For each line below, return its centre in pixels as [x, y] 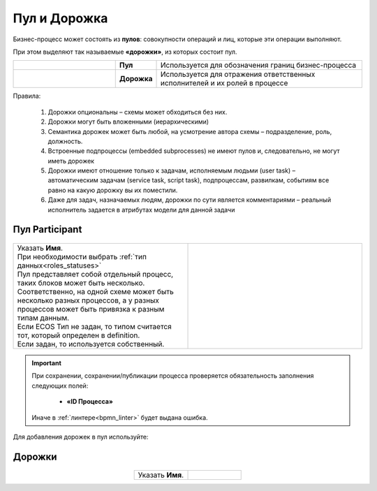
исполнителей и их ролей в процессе [224, 83]
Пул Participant [47, 229]
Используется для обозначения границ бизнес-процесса [258, 65]
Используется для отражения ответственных [238, 75]
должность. [65, 141]
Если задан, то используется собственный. [91, 344]
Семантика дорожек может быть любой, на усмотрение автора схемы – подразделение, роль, [190, 131]
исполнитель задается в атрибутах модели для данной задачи [141, 210]
